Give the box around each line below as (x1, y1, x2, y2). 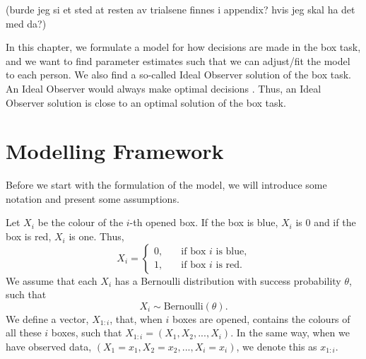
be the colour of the (37, 215, 124, 230)
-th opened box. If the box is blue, (129, 215, 278, 230)
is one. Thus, (69, 229, 124, 244)
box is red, (6, 229, 52, 244)
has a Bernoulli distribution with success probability (114, 273, 341, 288)
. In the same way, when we (230, 325, 350, 340)
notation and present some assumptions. (6, 191, 179, 206)
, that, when (110, 311, 163, 326)
